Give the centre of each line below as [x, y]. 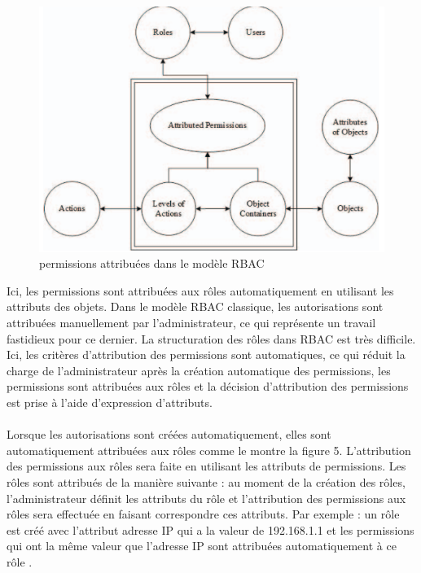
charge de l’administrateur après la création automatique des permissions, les [199, 370]
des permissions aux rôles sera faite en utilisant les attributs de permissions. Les [206, 466]
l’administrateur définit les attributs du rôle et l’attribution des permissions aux [206, 498]
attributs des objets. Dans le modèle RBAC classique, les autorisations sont [195, 306]
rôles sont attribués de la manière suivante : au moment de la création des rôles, [206, 481]
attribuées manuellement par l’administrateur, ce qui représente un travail [191, 323]
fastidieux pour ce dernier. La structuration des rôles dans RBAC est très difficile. [211, 338]
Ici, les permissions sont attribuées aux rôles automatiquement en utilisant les [200, 290]
